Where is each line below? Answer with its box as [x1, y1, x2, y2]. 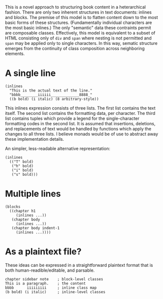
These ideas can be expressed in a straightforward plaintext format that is [5, 262, 153, 268]
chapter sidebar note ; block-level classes [5, 277, 104, 281]
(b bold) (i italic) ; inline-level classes [5, 289, 106, 294]
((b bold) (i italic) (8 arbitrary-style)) [9, 96, 99, 101]
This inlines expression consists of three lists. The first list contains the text [5, 105, 156, 111]
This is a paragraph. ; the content [5, 281, 86, 286]
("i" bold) [11, 168, 34, 172]
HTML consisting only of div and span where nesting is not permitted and [5, 35, 152, 41]
